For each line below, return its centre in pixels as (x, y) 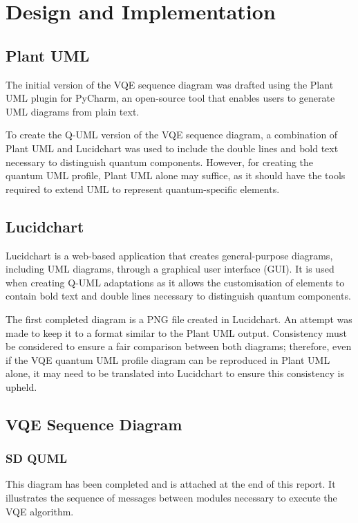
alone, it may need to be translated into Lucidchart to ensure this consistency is (175, 373)
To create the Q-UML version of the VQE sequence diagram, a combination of (172, 135)
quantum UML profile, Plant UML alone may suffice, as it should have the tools (176, 175)
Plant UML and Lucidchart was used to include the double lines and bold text (172, 148)
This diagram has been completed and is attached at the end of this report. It (171, 484)
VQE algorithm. (40, 511)
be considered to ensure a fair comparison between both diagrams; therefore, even (179, 346)
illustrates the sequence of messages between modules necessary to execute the (171, 498)
